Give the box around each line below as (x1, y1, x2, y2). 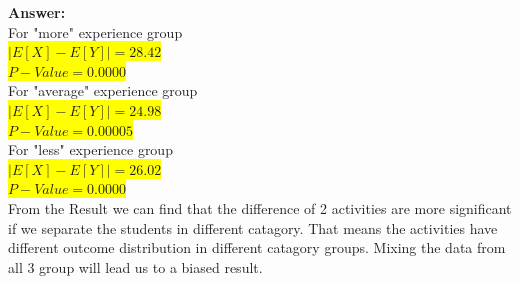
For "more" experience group (8, 21, 183, 42)
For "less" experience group (8, 139, 173, 160)
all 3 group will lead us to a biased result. (8, 256, 263, 277)
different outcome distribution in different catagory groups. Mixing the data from (8, 237, 506, 258)
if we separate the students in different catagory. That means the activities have (8, 217, 498, 238)
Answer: (8, 2, 66, 22)
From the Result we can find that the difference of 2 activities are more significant (8, 197, 512, 218)
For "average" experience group (8, 80, 198, 101)
